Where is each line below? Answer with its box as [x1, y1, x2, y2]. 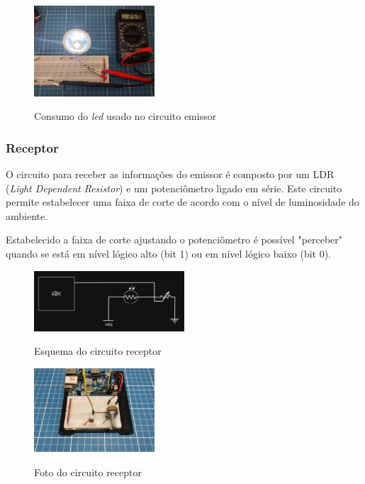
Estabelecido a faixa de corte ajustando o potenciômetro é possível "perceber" [6, 232, 343, 247]
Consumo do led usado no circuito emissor [34, 109, 217, 123]
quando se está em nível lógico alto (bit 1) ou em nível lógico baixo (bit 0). [6, 246, 332, 261]
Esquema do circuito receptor [34, 343, 162, 358]
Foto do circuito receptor [34, 465, 142, 480]
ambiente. [6, 208, 48, 223]
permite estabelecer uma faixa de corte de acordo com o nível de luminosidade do [6, 194, 359, 209]
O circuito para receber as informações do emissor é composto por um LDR [6, 167, 335, 182]
